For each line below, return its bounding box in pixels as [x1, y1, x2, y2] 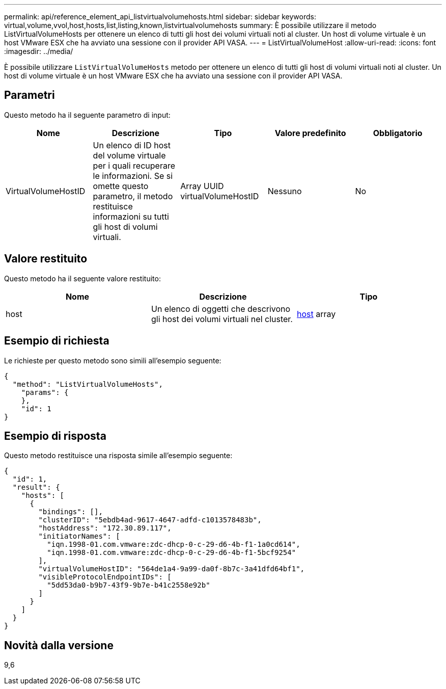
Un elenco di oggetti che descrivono [151, 303, 291, 314]
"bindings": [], [38, 508, 103, 516]
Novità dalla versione [4, 639, 114, 652]
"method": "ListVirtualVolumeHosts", [12, 380, 163, 388]
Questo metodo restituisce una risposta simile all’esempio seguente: [4, 451, 233, 460]
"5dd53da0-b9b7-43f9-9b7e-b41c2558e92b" [47, 581, 210, 590]
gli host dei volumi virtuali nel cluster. [151, 313, 293, 324]
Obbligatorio [373, 127, 423, 138]
